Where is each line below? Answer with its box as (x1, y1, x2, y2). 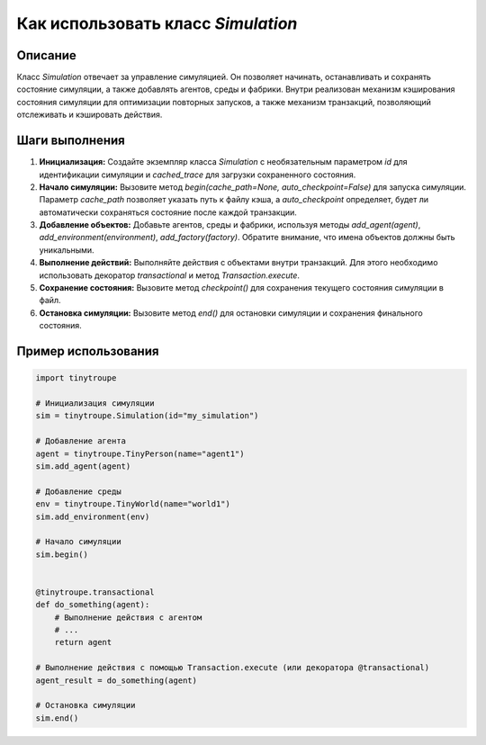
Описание (16, 48, 76, 63)
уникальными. (39, 244, 94, 256)
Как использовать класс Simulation (16, 13, 298, 33)
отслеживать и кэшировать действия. (16, 109, 163, 121)
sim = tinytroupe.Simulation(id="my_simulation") (35, 410, 259, 421)
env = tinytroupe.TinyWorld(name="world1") (35, 499, 231, 509)
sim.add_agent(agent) (35, 461, 131, 471)
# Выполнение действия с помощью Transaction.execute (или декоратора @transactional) (35, 662, 430, 673)
